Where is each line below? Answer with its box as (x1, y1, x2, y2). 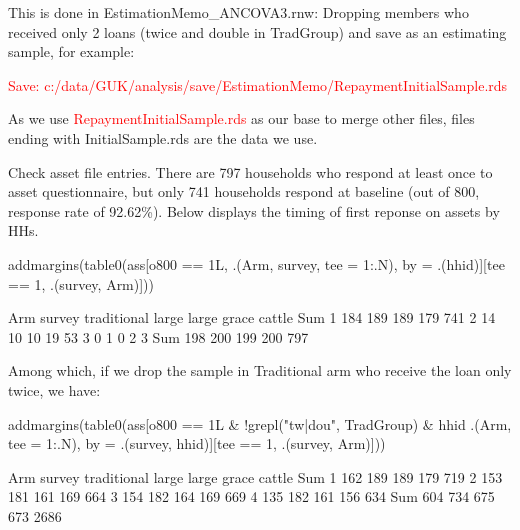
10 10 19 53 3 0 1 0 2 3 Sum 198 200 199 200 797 (8, 326, 309, 347)
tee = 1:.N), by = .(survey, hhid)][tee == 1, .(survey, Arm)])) (8, 433, 386, 454)
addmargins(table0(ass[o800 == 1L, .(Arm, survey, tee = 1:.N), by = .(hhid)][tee (8, 253, 505, 274)
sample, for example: (8, 41, 135, 62)
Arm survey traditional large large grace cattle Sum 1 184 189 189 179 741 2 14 (8, 307, 496, 328)
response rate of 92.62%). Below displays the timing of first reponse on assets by (8, 200, 500, 221)
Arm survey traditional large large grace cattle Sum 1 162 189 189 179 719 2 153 (8, 466, 503, 487)
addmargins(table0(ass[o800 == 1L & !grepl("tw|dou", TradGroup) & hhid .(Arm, (8, 413, 512, 434)
